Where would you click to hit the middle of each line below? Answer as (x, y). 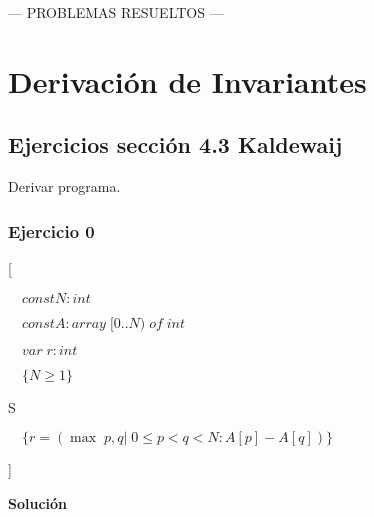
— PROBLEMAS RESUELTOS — (116, 12)
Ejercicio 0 (51, 230)
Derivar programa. (64, 186)
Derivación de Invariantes (187, 80)
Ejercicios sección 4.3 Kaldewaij (175, 144)
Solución (38, 502)
